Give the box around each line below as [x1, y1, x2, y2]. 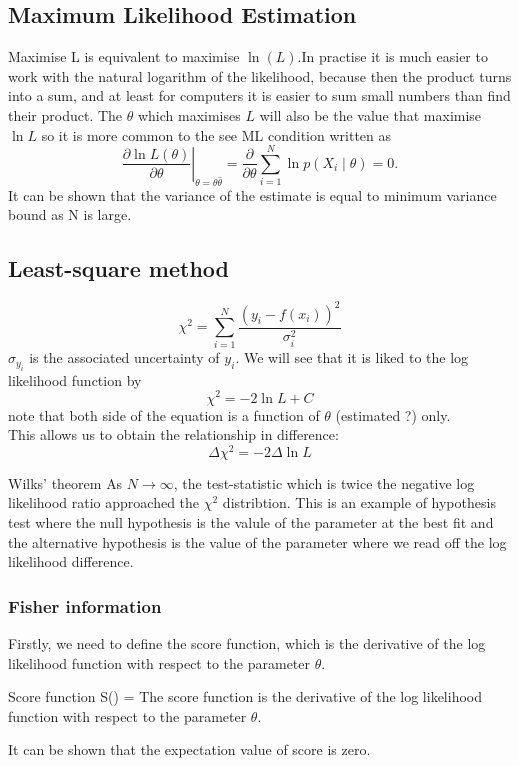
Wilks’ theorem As [8, 472, 123, 493]
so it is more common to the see [41, 124, 238, 145]
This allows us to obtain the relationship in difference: [8, 424, 339, 445]
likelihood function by [8, 369, 142, 390]
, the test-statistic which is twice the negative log [173, 472, 475, 493]
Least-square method [8, 253, 229, 284]
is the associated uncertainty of [29, 347, 220, 368]
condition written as [267, 124, 392, 145]
